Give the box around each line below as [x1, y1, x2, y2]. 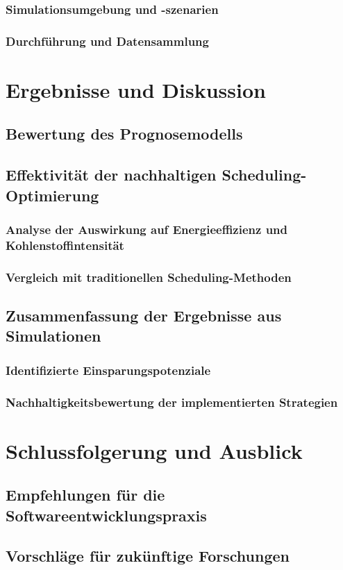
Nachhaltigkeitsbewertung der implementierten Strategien [6, 393, 338, 410]
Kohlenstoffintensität [6, 236, 124, 253]
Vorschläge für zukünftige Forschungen [6, 545, 290, 567]
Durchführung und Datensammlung [6, 32, 209, 49]
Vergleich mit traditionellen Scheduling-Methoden [6, 268, 292, 285]
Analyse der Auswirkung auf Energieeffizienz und [6, 220, 288, 237]
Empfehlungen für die [6, 484, 165, 505]
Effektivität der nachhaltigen [6, 164, 217, 185]
